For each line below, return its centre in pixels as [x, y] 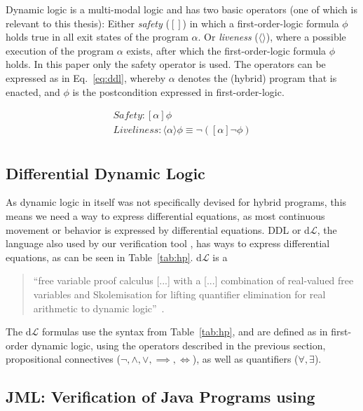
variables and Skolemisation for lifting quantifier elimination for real [179, 294]
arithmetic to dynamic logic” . [99, 308]
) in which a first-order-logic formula [261, 23]
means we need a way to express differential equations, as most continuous [165, 216]
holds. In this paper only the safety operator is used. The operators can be [166, 64]
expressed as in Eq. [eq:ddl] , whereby [86, 77]
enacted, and [33, 91]
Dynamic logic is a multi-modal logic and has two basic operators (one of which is [181, 9]
